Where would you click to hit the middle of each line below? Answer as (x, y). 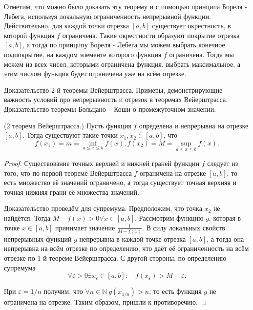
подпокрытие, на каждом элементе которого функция (83, 54)
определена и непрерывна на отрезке (194, 125)
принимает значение (85, 227)
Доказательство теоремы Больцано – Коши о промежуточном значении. (110, 109)
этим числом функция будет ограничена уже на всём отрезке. (95, 73)
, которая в (225, 217)
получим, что (63, 291)
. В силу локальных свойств (183, 227)
